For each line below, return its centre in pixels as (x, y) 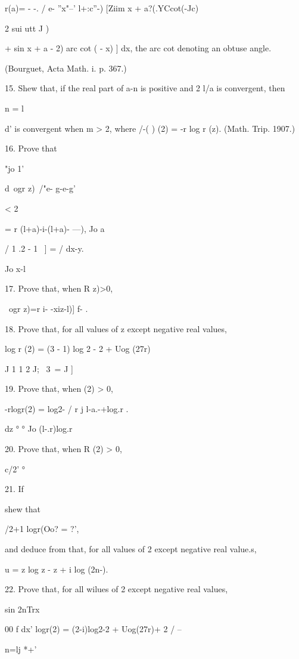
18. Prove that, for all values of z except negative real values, (116, 328)
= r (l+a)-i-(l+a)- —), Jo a (55, 228)
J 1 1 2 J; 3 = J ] (39, 368)
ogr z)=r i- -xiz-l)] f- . (48, 308)
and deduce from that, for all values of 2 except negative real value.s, (131, 549)
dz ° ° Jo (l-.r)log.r (39, 428)
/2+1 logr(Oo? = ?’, (42, 529)
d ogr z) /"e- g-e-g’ (40, 188)
